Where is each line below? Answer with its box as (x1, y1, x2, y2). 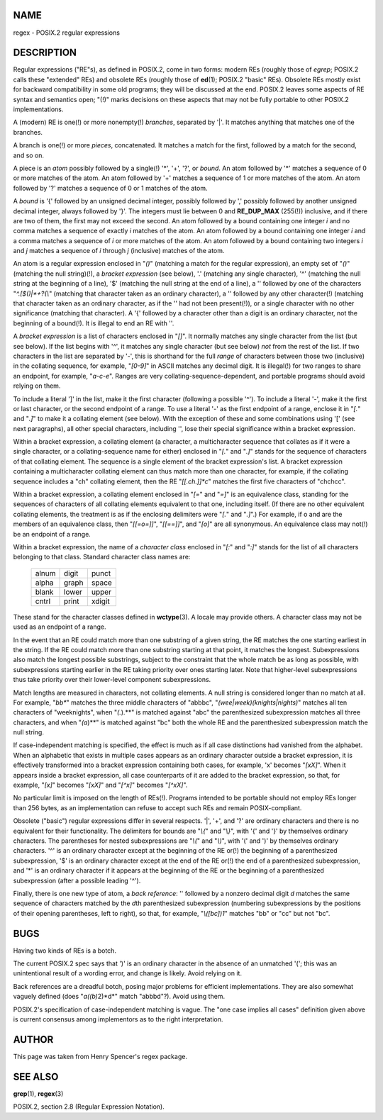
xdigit (91, 596, 110, 606)
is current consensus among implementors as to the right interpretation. (13, 1014, 223, 1024)
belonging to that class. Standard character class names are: (13, 553, 191, 561)
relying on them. (13, 381, 61, 390)
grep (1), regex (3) (13, 1089, 64, 1098)
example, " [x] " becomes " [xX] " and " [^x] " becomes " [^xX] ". (13, 780, 188, 790)
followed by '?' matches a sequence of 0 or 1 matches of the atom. (13, 184, 208, 192)
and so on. (13, 151, 45, 159)
